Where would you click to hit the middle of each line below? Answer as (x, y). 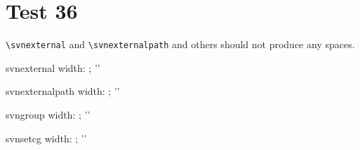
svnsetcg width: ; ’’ (46, 138)
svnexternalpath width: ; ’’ (63, 91)
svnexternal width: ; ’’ (53, 67)
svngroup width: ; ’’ (48, 114)
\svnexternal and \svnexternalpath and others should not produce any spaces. (180, 44)
